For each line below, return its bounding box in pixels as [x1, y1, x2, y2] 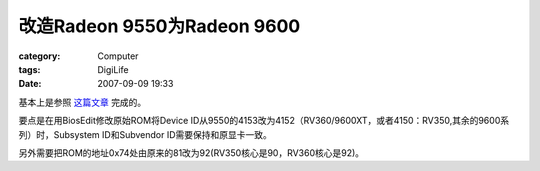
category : [18, 50, 61, 62]
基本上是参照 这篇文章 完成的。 [18, 96, 147, 108]
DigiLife [97, 63, 129, 75]
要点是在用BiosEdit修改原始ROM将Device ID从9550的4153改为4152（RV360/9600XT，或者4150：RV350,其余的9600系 [18, 115, 510, 127]
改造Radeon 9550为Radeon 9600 [18, 15, 301, 37]
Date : [18, 78, 42, 90]
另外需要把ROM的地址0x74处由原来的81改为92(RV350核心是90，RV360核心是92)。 [18, 146, 365, 159]
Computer [97, 50, 139, 62]
